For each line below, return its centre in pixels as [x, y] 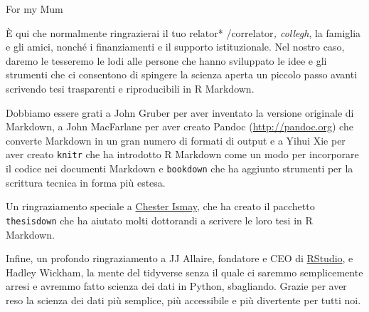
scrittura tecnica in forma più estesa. [86, 182]
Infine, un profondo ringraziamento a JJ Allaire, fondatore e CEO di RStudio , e [180, 258]
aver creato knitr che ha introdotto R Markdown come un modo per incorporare [182, 154]
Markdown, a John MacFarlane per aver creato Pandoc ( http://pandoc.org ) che [180, 126]
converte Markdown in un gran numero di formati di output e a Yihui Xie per [176, 140]
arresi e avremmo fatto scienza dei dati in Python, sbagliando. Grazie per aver [176, 286]
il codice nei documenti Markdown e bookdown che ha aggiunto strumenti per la [180, 168]
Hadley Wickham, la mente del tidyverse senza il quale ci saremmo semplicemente [184, 272]
